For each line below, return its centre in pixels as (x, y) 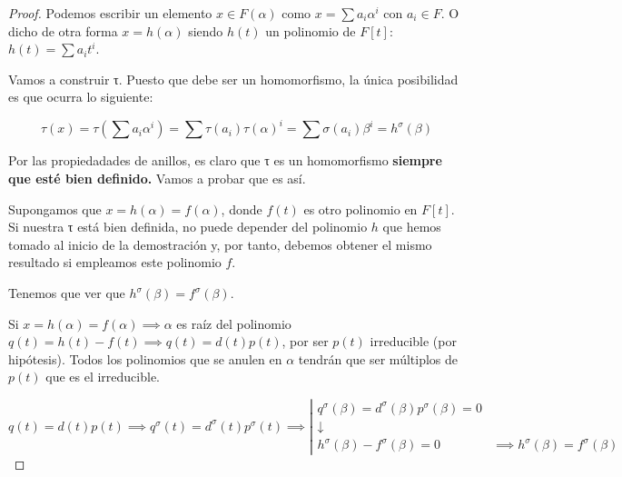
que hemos (412, 227)
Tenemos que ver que (67, 293)
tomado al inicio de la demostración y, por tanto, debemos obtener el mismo (220, 244)
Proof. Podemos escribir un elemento (110, 13)
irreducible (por (413, 341)
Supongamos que (55, 209)
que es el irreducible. (103, 377)
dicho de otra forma (63, 30)
